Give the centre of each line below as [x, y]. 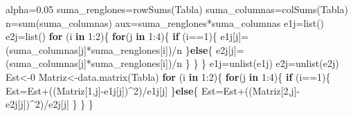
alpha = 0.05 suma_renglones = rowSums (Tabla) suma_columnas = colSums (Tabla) [177, 9]
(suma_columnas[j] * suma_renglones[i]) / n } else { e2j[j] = [125, 49]
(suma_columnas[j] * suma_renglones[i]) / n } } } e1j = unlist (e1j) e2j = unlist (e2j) [172, 63]
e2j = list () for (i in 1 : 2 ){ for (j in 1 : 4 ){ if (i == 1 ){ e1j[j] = [127, 36]
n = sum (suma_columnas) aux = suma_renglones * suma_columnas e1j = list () [165, 22]
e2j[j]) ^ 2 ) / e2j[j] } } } [49, 104]
